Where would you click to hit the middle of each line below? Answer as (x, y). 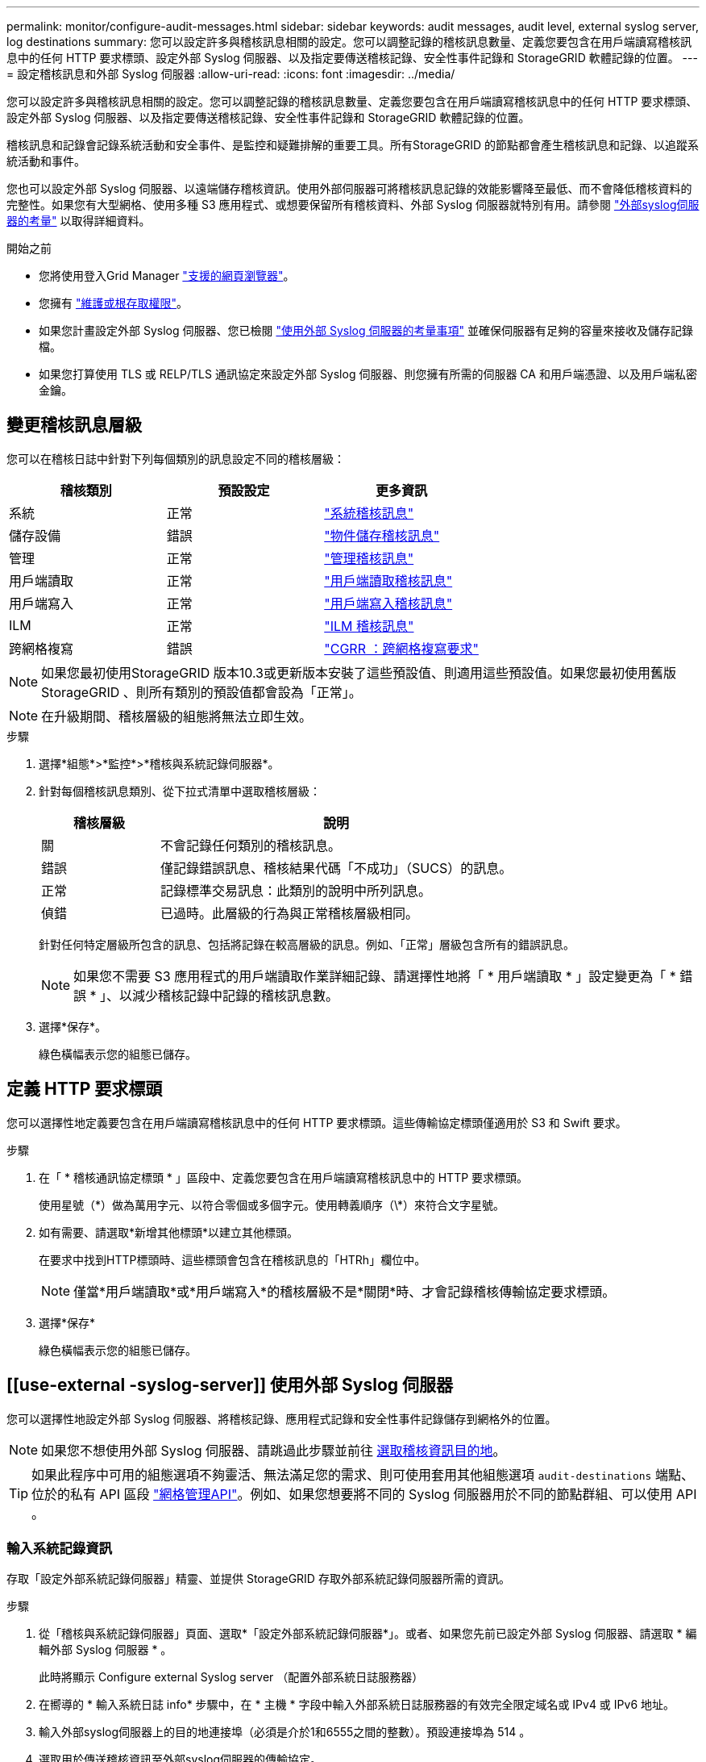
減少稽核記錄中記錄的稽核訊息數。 (236, 995)
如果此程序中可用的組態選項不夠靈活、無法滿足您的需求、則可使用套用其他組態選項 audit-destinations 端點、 (363, 1474)
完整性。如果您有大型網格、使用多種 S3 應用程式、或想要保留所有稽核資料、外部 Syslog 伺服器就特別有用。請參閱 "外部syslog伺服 (353, 205)
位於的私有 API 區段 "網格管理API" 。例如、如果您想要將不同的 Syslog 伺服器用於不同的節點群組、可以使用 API (364, 1494)
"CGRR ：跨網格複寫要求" (401, 648)
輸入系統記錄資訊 (59, 1548)
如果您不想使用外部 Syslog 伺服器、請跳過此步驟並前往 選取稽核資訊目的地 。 (274, 1450)
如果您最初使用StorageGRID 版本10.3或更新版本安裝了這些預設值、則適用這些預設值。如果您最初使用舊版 (359, 672)
